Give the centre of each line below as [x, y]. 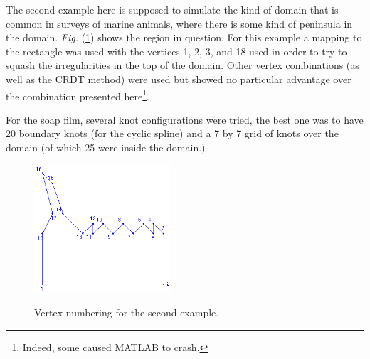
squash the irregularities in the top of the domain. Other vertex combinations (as [183, 65]
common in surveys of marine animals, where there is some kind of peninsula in [179, 23]
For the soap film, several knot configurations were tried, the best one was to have [185, 119]
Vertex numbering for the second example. [127, 312]
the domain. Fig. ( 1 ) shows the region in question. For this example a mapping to [184, 37]
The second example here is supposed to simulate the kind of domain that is [172, 9]
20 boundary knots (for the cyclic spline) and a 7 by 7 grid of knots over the [172, 133]
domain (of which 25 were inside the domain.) [106, 147]
